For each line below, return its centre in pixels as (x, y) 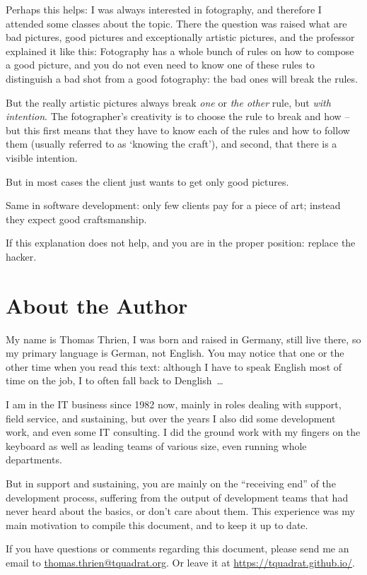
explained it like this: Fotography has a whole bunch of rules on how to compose (180, 51)
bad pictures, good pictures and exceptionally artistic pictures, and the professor (180, 37)
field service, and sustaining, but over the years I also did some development (171, 418)
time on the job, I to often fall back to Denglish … (115, 380)
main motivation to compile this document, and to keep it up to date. (157, 524)
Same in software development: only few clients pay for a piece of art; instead (173, 205)
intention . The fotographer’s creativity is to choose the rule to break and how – (178, 116)
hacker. (21, 256)
